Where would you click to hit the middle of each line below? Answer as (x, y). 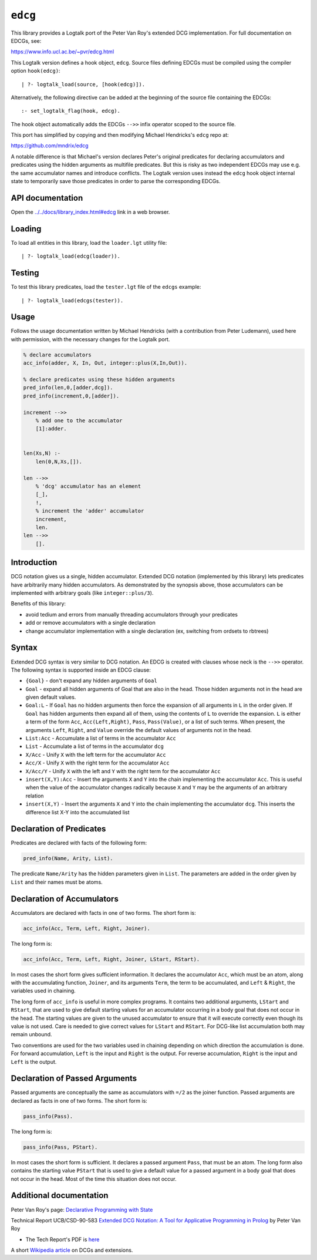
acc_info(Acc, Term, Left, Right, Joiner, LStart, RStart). (112, 959)
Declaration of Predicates (58, 829)
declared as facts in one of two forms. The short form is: (79, 1100)
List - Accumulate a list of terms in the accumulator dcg (95, 746)
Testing (25, 273)
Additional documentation (60, 1196)
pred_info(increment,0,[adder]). (71, 396)
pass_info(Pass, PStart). (60, 1147)
